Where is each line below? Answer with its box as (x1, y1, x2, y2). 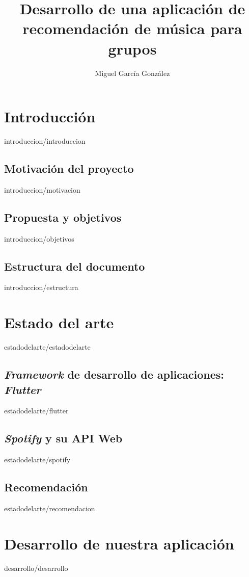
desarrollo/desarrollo (4, 562, 68, 573)
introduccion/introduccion (4, 136, 86, 146)
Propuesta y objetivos (4, 209, 122, 225)
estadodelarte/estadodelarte (4, 342, 91, 352)
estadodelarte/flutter (4, 405, 69, 416)
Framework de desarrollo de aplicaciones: (4, 366, 224, 382)
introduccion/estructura (4, 282, 78, 293)
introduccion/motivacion (4, 184, 80, 195)
